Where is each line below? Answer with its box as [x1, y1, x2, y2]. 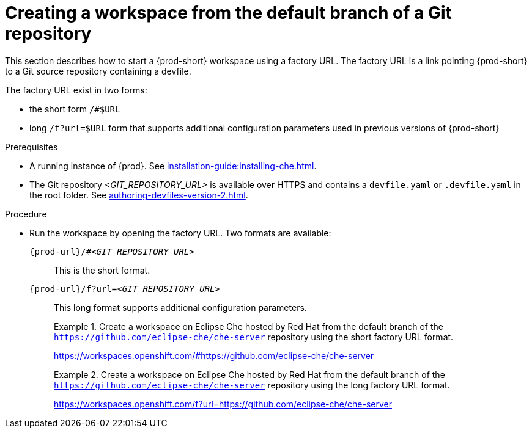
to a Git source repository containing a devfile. [5, 65, 191, 76]
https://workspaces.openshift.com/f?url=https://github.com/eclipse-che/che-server [54, 398, 392, 409]
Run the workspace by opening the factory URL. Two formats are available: [29, 227, 331, 238]
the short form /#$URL [29, 103, 120, 114]
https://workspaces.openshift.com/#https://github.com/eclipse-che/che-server [54, 350, 374, 361]
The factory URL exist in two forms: [5, 84, 147, 95]
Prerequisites [5, 141, 58, 152]
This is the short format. [54, 264, 150, 275]
